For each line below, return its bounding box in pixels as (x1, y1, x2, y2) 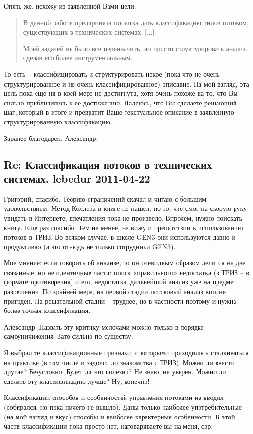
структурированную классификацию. (4, 116, 112, 126)
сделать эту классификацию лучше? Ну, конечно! (4, 376, 150, 386)
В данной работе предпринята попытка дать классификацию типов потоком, (23, 17, 249, 27)
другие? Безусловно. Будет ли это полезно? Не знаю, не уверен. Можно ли (4, 366, 226, 377)
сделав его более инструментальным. (23, 52, 133, 63)
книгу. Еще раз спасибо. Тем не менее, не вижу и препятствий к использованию (4, 222, 243, 232)
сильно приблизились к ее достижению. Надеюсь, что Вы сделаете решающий (4, 97, 237, 107)
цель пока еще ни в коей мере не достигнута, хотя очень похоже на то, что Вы (4, 88, 238, 98)
